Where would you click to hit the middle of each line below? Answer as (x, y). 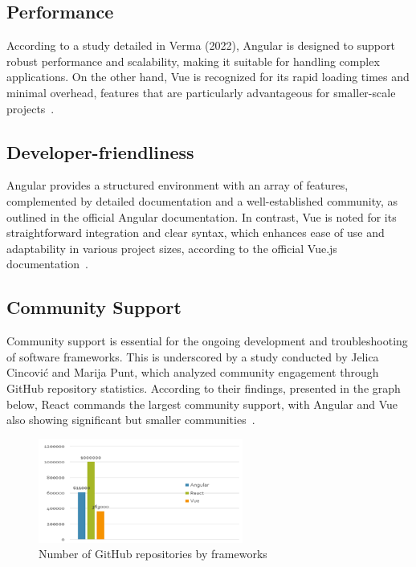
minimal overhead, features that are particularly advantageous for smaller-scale (201, 92)
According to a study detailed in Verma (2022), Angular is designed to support (201, 45)
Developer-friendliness (100, 151)
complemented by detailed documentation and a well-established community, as (202, 200)
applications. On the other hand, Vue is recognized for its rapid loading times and (208, 77)
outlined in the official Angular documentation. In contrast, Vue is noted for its (202, 216)
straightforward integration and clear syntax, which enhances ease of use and (196, 233)
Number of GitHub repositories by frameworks (153, 554)
